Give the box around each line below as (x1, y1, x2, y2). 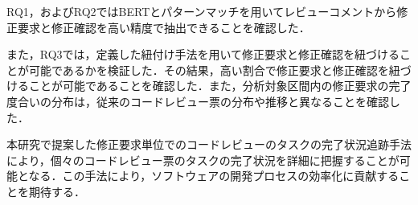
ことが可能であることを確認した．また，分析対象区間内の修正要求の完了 (28, 77, 412, 94)
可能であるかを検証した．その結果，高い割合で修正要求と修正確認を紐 (28, 61, 400, 78)
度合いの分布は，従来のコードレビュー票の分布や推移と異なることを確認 (6, 92, 389, 109)
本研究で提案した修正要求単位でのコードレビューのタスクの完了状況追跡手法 (6, 136, 412, 153)
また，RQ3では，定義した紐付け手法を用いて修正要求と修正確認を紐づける (6, 46, 400, 63)
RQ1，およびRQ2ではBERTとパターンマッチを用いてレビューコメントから (6, 3, 397, 19)
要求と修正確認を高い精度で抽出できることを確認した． (17, 18, 310, 35)
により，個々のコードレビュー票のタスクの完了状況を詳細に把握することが (6, 151, 400, 168)
